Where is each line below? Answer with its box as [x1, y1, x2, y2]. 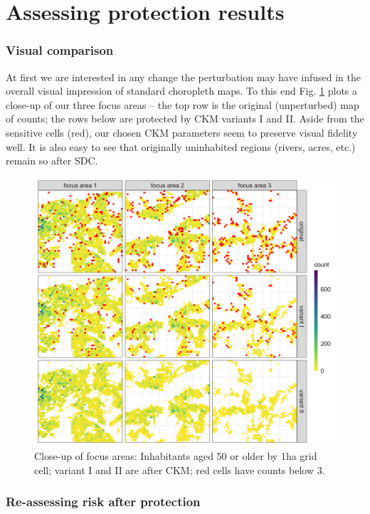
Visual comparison [6, 41, 114, 59]
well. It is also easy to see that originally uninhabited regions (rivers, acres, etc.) [6, 139, 356, 154]
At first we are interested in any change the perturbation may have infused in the [6, 69, 361, 84]
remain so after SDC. [6, 153, 98, 168]
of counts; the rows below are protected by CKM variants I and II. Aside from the [6, 111, 364, 126]
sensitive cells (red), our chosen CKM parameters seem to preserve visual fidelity [6, 125, 358, 140]
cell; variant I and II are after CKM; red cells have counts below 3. [34, 462, 325, 477]
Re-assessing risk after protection [6, 493, 201, 510]
